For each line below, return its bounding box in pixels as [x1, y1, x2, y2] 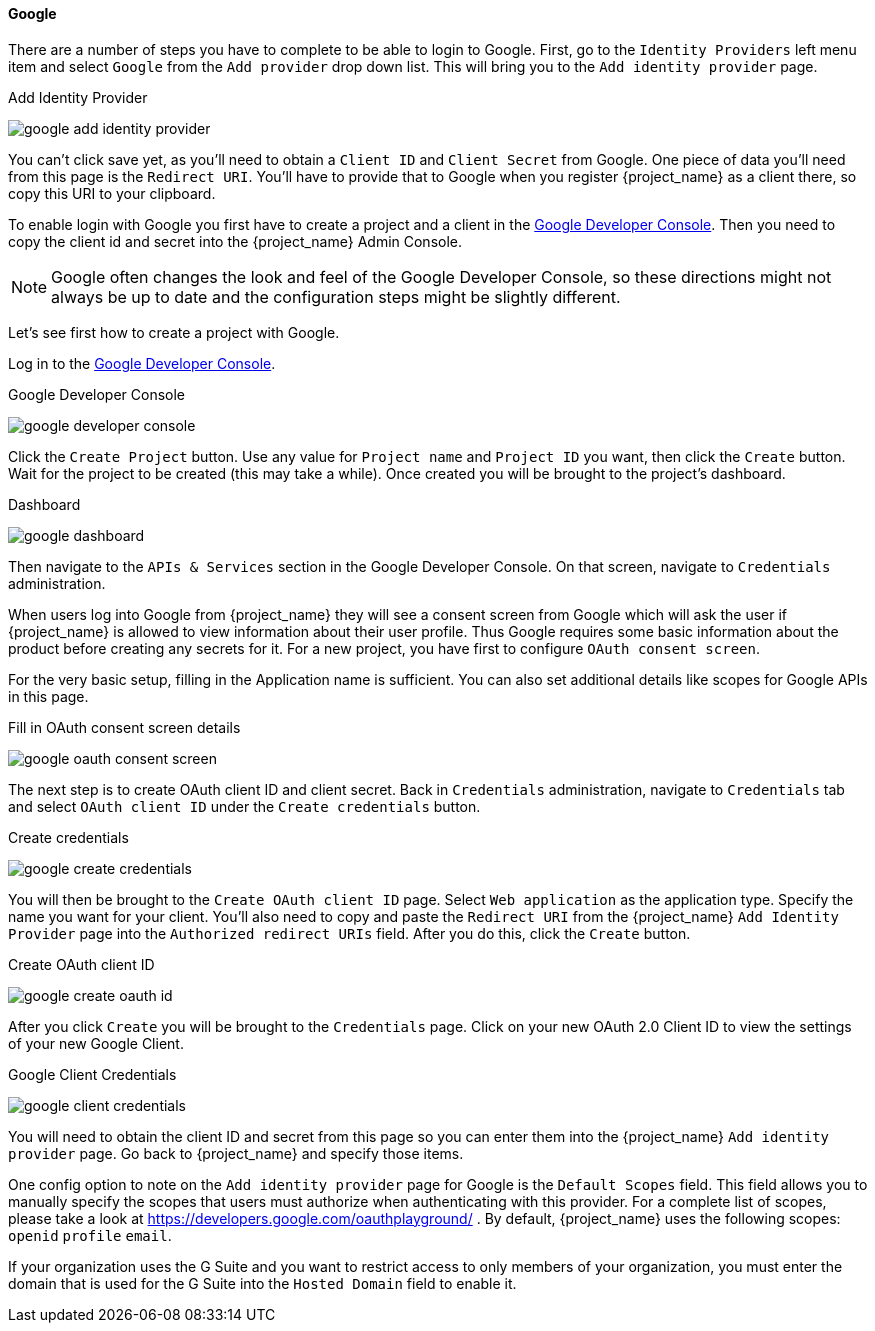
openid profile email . [8, 1226, 172, 1244]
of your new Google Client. [8, 1034, 184, 1052]
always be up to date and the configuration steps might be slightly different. [51, 286, 621, 307]
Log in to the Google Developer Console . [8, 354, 276, 372]
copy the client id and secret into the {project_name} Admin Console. [8, 232, 463, 250]
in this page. [8, 687, 89, 705]
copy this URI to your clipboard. [8, 184, 216, 202]
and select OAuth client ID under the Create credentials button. [8, 797, 481, 815]
